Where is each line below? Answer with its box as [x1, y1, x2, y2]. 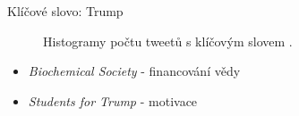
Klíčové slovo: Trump [7, 2, 124, 20]
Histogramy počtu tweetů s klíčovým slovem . [43, 31, 293, 50]
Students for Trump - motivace [28, 91, 198, 110]
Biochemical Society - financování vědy [28, 62, 241, 80]
